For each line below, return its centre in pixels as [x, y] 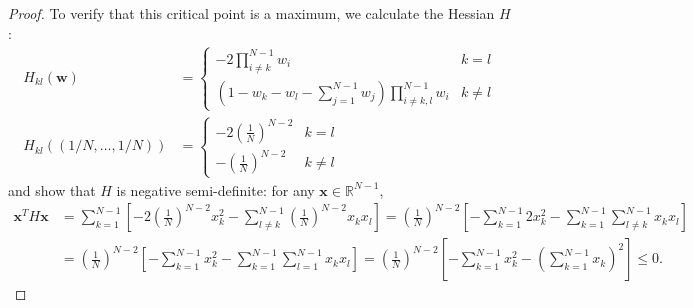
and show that [52, 189]
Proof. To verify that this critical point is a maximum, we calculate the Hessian [251, 13]
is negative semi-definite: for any [215, 189]
